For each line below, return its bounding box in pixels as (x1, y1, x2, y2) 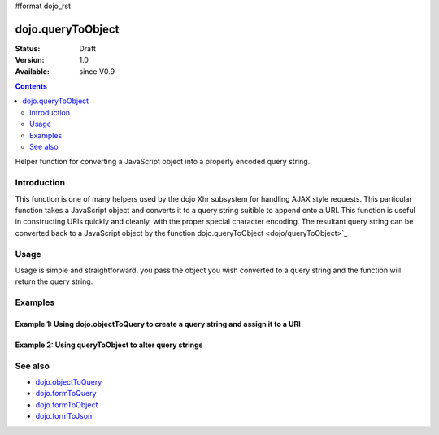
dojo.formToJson (35, 411, 93, 421)
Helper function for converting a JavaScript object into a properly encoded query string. (15, 157, 311, 167)
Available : (15, 66, 50, 76)
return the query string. (15, 276, 93, 286)
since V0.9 (79, 66, 115, 76)
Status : (15, 43, 41, 53)
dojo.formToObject (35, 399, 98, 410)
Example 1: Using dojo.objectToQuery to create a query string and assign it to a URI (15, 319, 301, 328)
